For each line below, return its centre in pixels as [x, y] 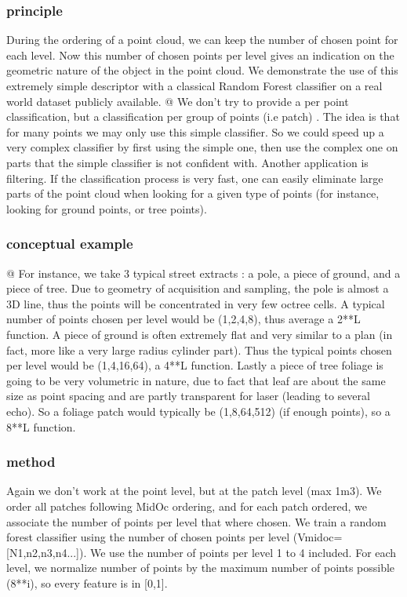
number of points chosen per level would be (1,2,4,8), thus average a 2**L [184, 319]
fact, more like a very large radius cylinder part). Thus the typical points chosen [199, 349]
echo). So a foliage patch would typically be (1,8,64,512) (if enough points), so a [198, 411]
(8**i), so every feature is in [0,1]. [87, 582]
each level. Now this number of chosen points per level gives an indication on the [200, 55]
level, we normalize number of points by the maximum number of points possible [201, 568]
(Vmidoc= [318, 537]
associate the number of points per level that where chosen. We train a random [196, 521]
